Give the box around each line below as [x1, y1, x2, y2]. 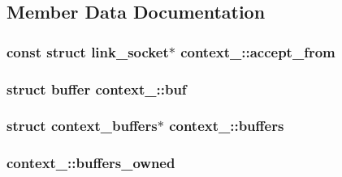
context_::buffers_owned [6, 153, 175, 173]
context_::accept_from [180, 41, 336, 61]
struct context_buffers [6, 116, 158, 136]
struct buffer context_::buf [6, 78, 187, 99]
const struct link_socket [6, 41, 169, 61]
